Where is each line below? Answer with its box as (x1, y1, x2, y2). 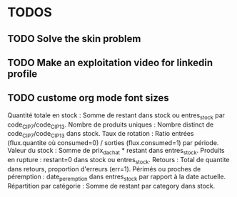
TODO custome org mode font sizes (7, 92, 169, 104)
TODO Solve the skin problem (7, 33, 141, 45)
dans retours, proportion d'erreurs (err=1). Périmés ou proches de (7, 164, 201, 173)
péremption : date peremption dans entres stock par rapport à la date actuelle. (7, 172, 226, 182)
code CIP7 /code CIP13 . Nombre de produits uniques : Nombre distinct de (7, 120, 214, 130)
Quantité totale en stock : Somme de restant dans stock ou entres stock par (7, 111, 226, 121)
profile (7, 68, 38, 80)
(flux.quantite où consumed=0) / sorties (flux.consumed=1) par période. (7, 139, 219, 147)
